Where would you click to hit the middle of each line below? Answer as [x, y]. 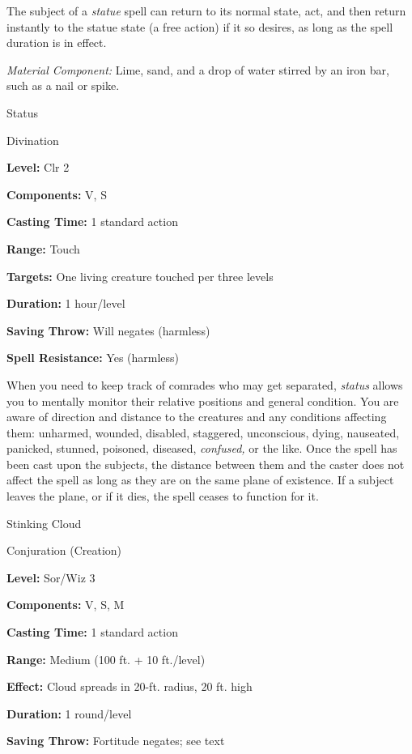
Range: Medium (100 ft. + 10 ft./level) [106, 659]
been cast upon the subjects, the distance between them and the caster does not [206, 464]
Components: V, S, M [66, 605]
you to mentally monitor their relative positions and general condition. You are [203, 400]
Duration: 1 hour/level [66, 303]
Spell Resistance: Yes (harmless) [93, 358]
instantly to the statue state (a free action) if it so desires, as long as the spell [200, 26]
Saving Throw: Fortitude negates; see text [116, 741]
